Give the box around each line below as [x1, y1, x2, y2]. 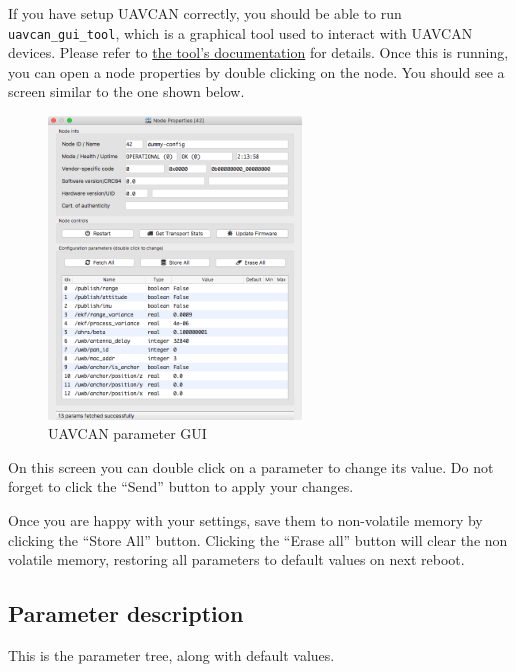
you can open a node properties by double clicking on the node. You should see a [8, 61, 505, 82]
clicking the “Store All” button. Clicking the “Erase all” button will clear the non [8, 529, 508, 550]
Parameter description [8, 598, 244, 629]
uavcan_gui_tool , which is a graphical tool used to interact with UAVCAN [8, 22, 473, 43]
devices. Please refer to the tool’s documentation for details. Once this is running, [8, 42, 509, 63]
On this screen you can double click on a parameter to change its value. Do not [8, 456, 494, 477]
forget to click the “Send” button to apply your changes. [8, 476, 354, 497]
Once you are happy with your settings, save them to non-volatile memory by [8, 510, 483, 531]
